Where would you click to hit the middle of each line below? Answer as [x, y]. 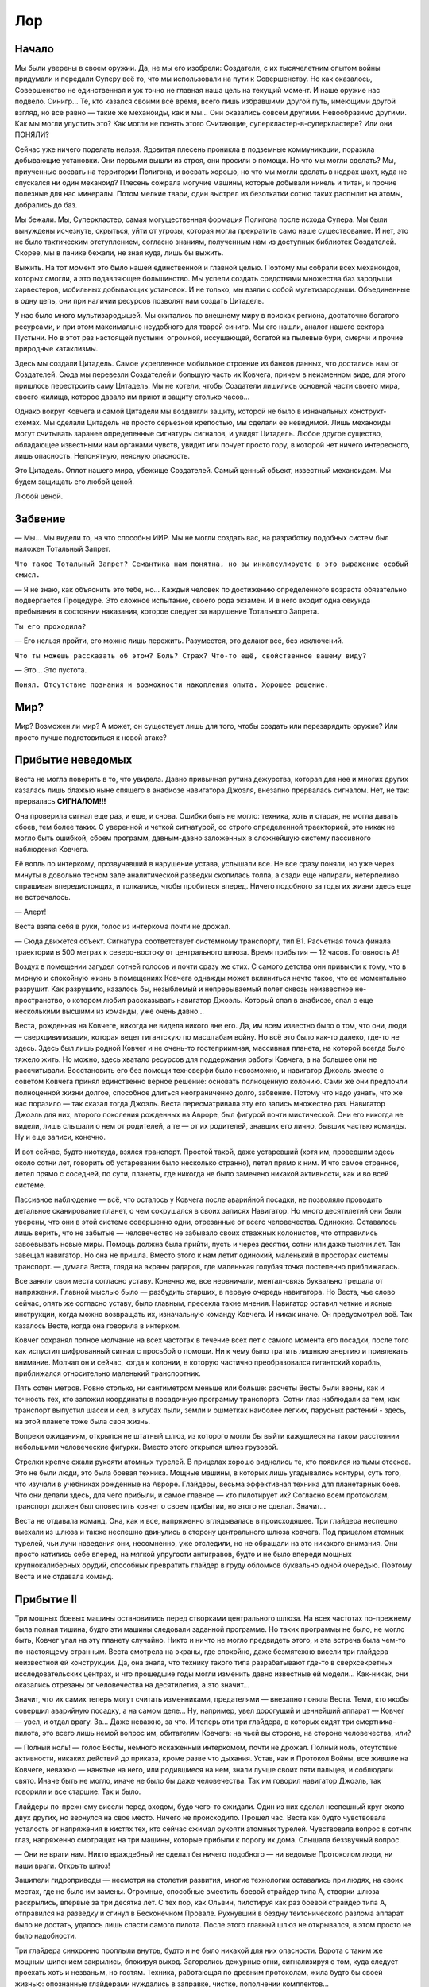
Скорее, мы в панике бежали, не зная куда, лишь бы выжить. [119, 253]
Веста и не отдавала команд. [64, 1576]
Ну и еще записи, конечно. [60, 1137]
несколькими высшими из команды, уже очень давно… [109, 1011]
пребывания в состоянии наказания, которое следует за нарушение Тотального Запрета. [167, 611]
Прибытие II [46, 1599]
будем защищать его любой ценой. [75, 482]
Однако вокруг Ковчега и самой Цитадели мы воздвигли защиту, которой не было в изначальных [181, 411]
